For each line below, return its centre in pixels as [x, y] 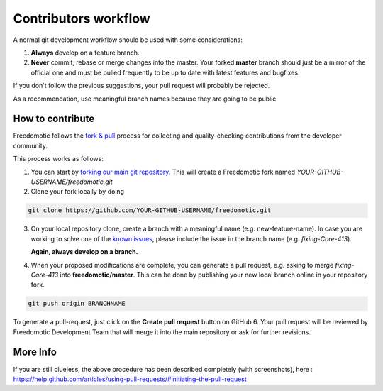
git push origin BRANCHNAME [77, 304]
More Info [35, 352]
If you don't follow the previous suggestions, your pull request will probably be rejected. [141, 86]
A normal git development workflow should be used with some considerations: [128, 40]
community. [30, 145]
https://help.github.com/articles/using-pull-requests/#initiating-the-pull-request [130, 379]
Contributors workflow [82, 18]
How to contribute [54, 119]
